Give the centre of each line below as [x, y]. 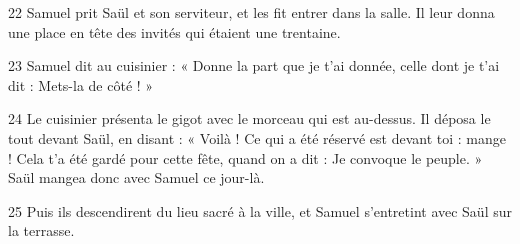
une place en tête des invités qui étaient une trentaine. [174, 31]
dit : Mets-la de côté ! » [81, 84]
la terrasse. [41, 230]
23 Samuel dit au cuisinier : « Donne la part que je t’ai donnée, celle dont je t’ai [254, 65]
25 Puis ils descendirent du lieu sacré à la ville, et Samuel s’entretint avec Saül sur [260, 210]
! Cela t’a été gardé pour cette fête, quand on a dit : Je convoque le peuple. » [245, 157]
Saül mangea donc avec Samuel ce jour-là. [136, 177]
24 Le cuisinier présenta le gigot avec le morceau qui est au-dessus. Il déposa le [249, 118]
